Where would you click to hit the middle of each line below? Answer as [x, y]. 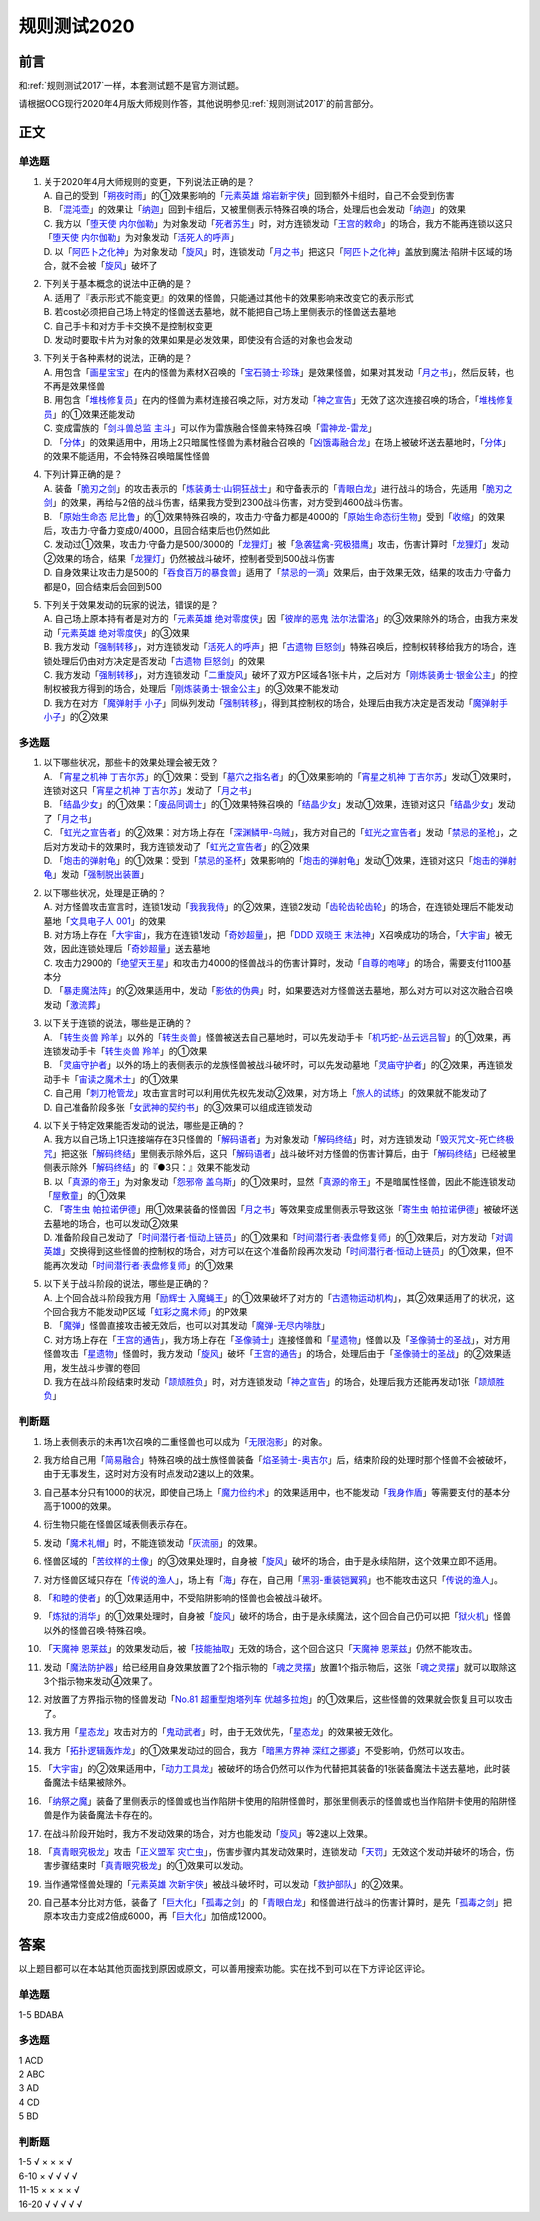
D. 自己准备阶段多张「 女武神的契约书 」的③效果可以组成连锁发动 [177, 1107]
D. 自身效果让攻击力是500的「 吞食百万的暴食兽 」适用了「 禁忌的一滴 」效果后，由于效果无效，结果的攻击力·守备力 [277, 572]
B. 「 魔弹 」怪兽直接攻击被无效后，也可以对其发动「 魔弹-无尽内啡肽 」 [186, 1326]
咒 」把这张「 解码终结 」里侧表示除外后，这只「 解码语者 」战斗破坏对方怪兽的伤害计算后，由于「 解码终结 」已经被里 [280, 1153]
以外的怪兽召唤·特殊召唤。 [97, 1630]
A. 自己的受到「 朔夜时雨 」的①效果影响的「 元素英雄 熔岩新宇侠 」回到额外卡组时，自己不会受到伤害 [249, 195]
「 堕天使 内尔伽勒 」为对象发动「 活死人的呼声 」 [141, 237]
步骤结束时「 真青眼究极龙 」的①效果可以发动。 [150, 1866]
